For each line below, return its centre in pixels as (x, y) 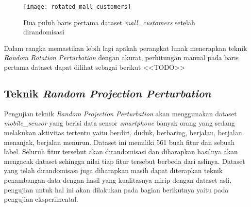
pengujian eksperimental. (41, 199)
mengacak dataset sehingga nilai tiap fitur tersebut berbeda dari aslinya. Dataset (125, 161)
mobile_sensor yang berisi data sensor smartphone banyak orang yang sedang (119, 123)
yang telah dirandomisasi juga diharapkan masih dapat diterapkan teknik (113, 170)
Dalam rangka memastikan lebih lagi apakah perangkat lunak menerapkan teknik (125, 48)
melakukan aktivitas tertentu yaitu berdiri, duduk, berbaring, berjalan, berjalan (123, 133)
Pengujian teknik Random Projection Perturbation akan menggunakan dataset (120, 113)
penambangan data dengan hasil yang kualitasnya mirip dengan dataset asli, (118, 180)
